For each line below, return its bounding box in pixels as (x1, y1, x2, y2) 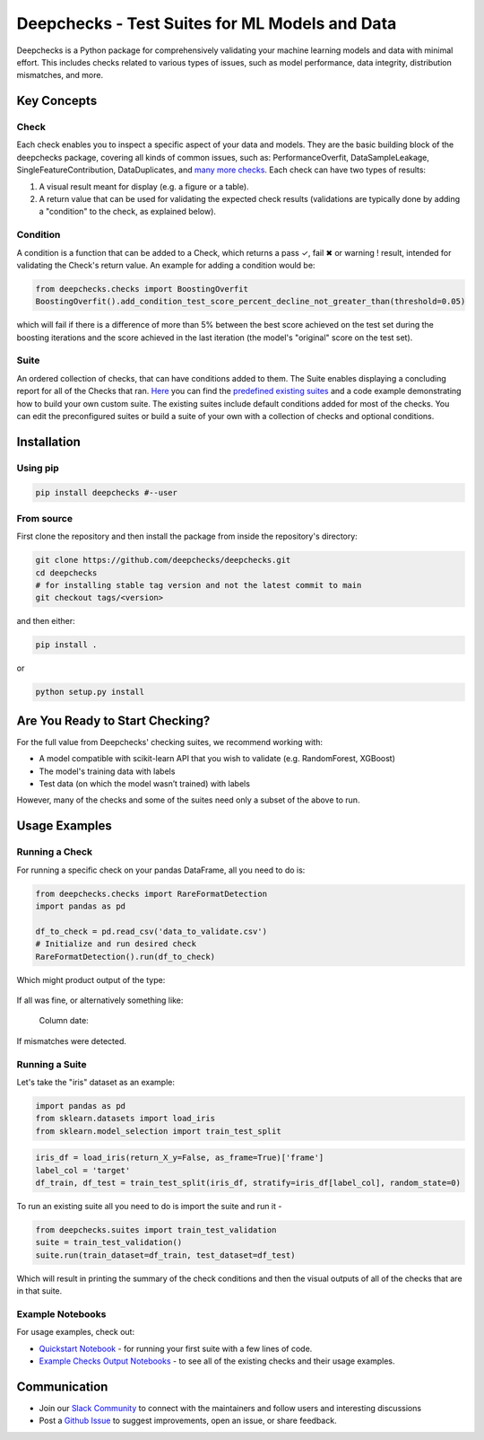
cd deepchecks (35, 567, 98, 578)
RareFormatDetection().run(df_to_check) (35, 952, 215, 961)
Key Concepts (16, 93, 98, 109)
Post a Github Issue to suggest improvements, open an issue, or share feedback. (39, 1415, 337, 1427)
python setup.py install (35, 687, 145, 698)
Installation (16, 434, 81, 449)
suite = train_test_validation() (35, 1237, 183, 1248)
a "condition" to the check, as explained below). (39, 206, 217, 217)
